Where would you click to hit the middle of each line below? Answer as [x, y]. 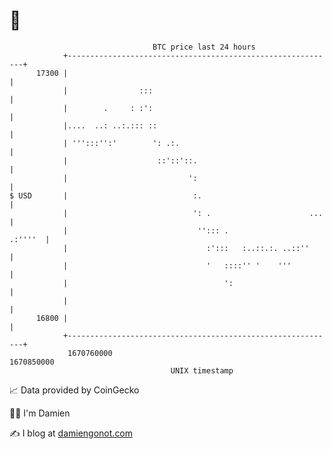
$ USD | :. [105, 195]
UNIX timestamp [202, 370]
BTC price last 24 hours [204, 47]
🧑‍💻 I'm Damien [40, 413]
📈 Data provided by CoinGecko [74, 390]
